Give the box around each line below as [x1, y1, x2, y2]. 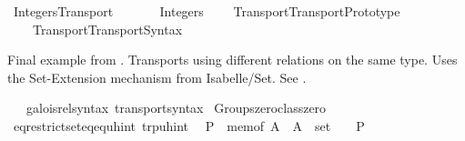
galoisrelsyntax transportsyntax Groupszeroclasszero [25, 98, 327, 117]
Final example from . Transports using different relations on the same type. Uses [7, 50, 458, 69]
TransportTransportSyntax [32, 19, 183, 38]
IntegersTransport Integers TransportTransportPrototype [13, 2, 400, 20]
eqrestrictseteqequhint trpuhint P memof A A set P [13, 116, 365, 135]
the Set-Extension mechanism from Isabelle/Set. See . [7, 67, 307, 86]
